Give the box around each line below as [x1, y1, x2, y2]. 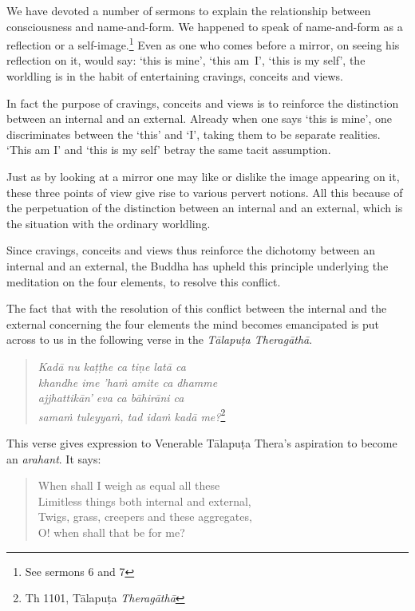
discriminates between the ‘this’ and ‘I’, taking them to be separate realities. [6, 125, 381, 142]
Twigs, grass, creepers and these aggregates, [38, 508, 252, 525]
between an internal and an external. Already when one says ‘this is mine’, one [6, 110, 393, 127]
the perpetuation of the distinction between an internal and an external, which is [6, 199, 403, 216]
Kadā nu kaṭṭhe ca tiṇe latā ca [38, 357, 186, 374]
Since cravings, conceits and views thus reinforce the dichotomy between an [6, 242, 375, 258]
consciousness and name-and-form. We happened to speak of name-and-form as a [6, 18, 403, 34]
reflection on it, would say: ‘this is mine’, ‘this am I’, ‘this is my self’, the [6, 52, 366, 69]
